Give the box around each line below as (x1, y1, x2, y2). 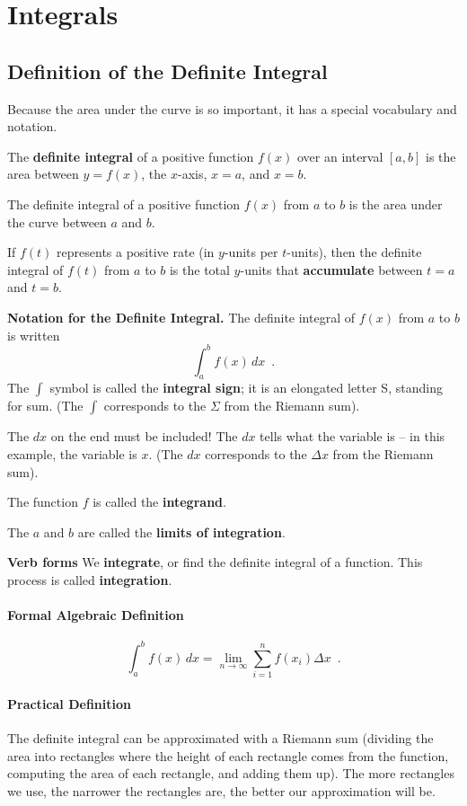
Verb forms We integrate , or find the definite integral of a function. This (7, 553, 423, 571)
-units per (224, 243, 278, 261)
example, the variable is (7, 445, 137, 463)
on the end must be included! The (50, 427, 238, 446)
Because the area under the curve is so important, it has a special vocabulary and (7, 99, 457, 118)
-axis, (177, 164, 207, 183)
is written (7, 325, 60, 344)
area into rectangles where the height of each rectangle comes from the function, (7, 746, 449, 765)
